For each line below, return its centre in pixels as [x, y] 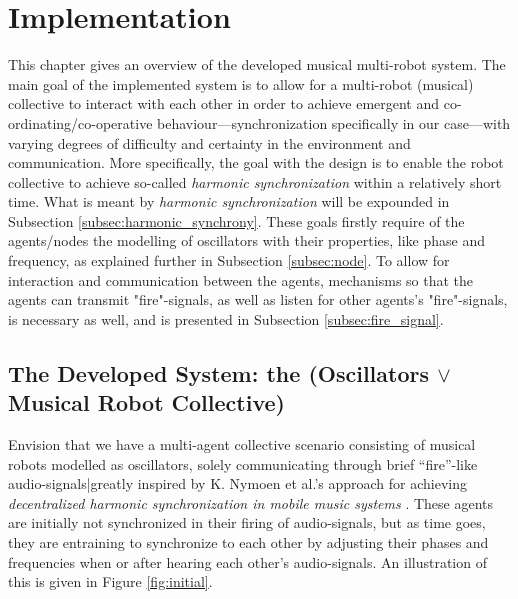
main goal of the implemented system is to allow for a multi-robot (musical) [241, 83]
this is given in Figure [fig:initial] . [110, 581]
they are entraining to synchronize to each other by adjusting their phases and [248, 542]
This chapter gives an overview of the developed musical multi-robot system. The [257, 64]
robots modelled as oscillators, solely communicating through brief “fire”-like [243, 463]
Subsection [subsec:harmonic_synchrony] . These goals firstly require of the [236, 220]
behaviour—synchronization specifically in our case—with [334, 122]
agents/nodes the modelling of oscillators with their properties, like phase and [247, 240]
